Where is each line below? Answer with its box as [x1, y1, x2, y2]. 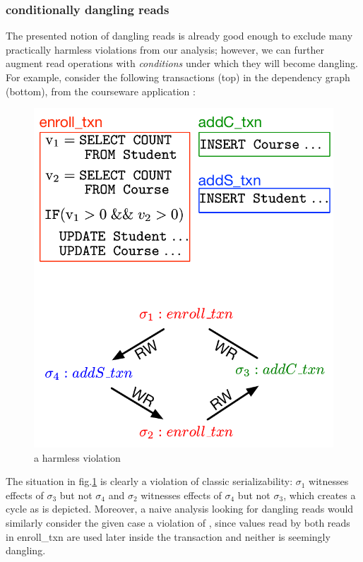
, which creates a [283, 487, 356, 502]
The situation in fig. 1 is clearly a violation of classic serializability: [6, 474, 293, 489]
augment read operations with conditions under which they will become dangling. [6, 56, 358, 71]
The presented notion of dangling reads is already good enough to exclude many [6, 28, 353, 43]
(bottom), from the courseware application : [6, 83, 196, 98]
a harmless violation [34, 450, 121, 465]
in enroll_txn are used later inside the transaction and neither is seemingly [6, 529, 331, 544]
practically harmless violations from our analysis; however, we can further [6, 42, 324, 56]
